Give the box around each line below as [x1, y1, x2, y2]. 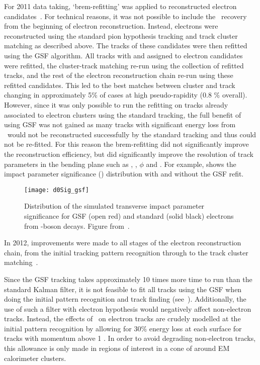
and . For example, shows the [146, 158, 236, 169]
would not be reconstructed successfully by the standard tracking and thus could [7, 129, 256, 139]
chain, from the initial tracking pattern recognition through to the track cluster [4, 247, 248, 257]
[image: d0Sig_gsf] [24, 186, 89, 194]
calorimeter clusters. [4, 352, 66, 363]
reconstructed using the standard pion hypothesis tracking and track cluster [4, 30, 238, 41]
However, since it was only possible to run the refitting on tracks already [4, 99, 228, 110]
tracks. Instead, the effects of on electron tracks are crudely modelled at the [4, 313, 241, 324]
